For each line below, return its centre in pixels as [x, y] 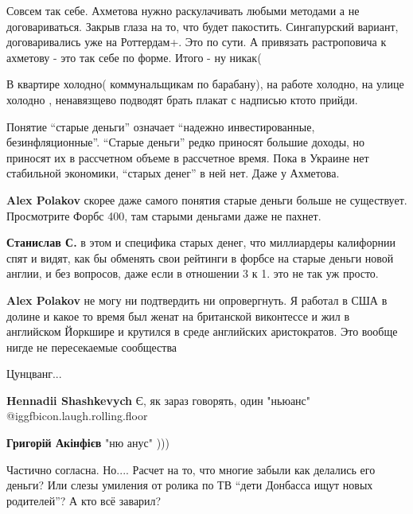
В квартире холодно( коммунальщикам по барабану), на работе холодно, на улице [205, 84]
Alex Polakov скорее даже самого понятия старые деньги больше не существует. [207, 199]
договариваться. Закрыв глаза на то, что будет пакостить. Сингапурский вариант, [203, 26]
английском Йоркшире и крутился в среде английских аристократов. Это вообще [202, 331]
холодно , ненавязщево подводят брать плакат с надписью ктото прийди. [182, 99]
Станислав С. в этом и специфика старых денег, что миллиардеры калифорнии [201, 242]
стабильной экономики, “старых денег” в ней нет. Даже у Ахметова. [173, 173]
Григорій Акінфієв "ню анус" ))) [88, 443]
